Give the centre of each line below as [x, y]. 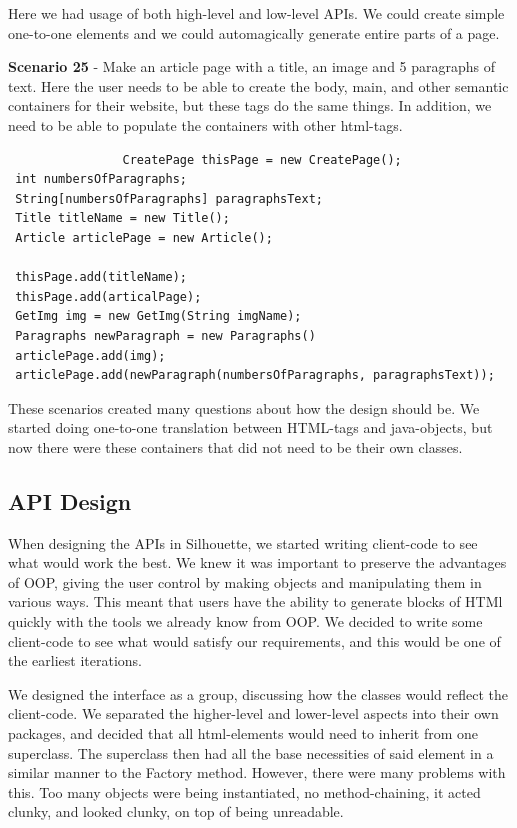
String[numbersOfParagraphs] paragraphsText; [169, 198]
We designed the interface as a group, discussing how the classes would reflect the [258, 693]
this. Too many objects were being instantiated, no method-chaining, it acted [244, 791]
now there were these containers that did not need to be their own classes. [235, 446]
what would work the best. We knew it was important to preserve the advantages [257, 562]
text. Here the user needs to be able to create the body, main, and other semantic [258, 85]
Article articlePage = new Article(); [144, 237]
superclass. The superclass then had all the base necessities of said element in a [251, 752]
